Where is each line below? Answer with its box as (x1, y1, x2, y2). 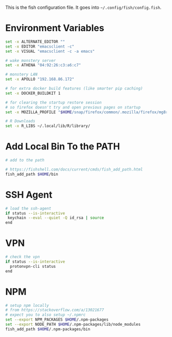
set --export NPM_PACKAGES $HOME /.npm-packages (5, 317, 109, 322)
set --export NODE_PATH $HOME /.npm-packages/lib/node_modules (5, 322, 141, 327)
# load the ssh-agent (5, 206, 52, 211)
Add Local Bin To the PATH (5, 141, 120, 153)
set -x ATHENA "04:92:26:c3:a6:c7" (5, 62, 81, 68)
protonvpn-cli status (10, 264, 56, 269)
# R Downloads (5, 119, 36, 124)
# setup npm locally (5, 303, 50, 308)
